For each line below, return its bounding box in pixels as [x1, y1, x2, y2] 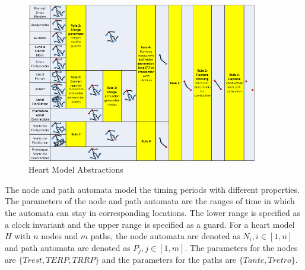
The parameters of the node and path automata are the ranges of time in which [5, 195, 295, 207]
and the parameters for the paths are [101, 253, 237, 266]
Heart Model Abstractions [28, 163, 123, 176]
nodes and [41, 230, 78, 242]
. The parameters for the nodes [185, 241, 298, 253]
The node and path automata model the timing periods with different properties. [5, 183, 300, 195]
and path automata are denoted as [5, 241, 131, 253]
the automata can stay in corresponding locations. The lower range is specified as [5, 206, 300, 218]
